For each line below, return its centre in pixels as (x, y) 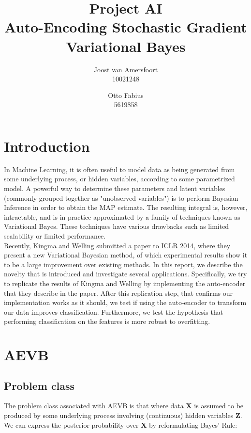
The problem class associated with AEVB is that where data (94, 406)
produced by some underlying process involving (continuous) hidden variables (119, 415)
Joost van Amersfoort (126, 69)
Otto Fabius (126, 95)
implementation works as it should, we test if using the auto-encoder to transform (125, 302)
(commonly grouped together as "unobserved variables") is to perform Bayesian (121, 198)
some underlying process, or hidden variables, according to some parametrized (119, 179)
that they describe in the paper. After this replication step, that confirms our (118, 293)
